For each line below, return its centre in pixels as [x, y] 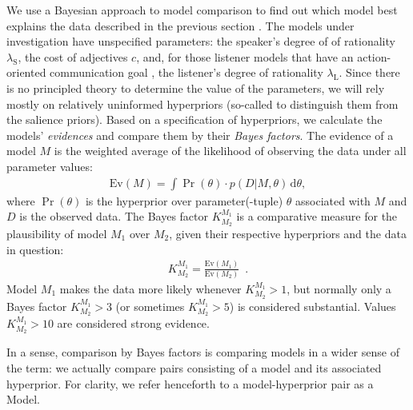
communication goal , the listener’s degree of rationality [186, 72]
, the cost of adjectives [73, 56]
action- [374, 56]
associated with [333, 200]
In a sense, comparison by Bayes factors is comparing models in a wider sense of [203, 352]
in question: [35, 249]
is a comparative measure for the [317, 216]
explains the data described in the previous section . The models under [180, 25]
